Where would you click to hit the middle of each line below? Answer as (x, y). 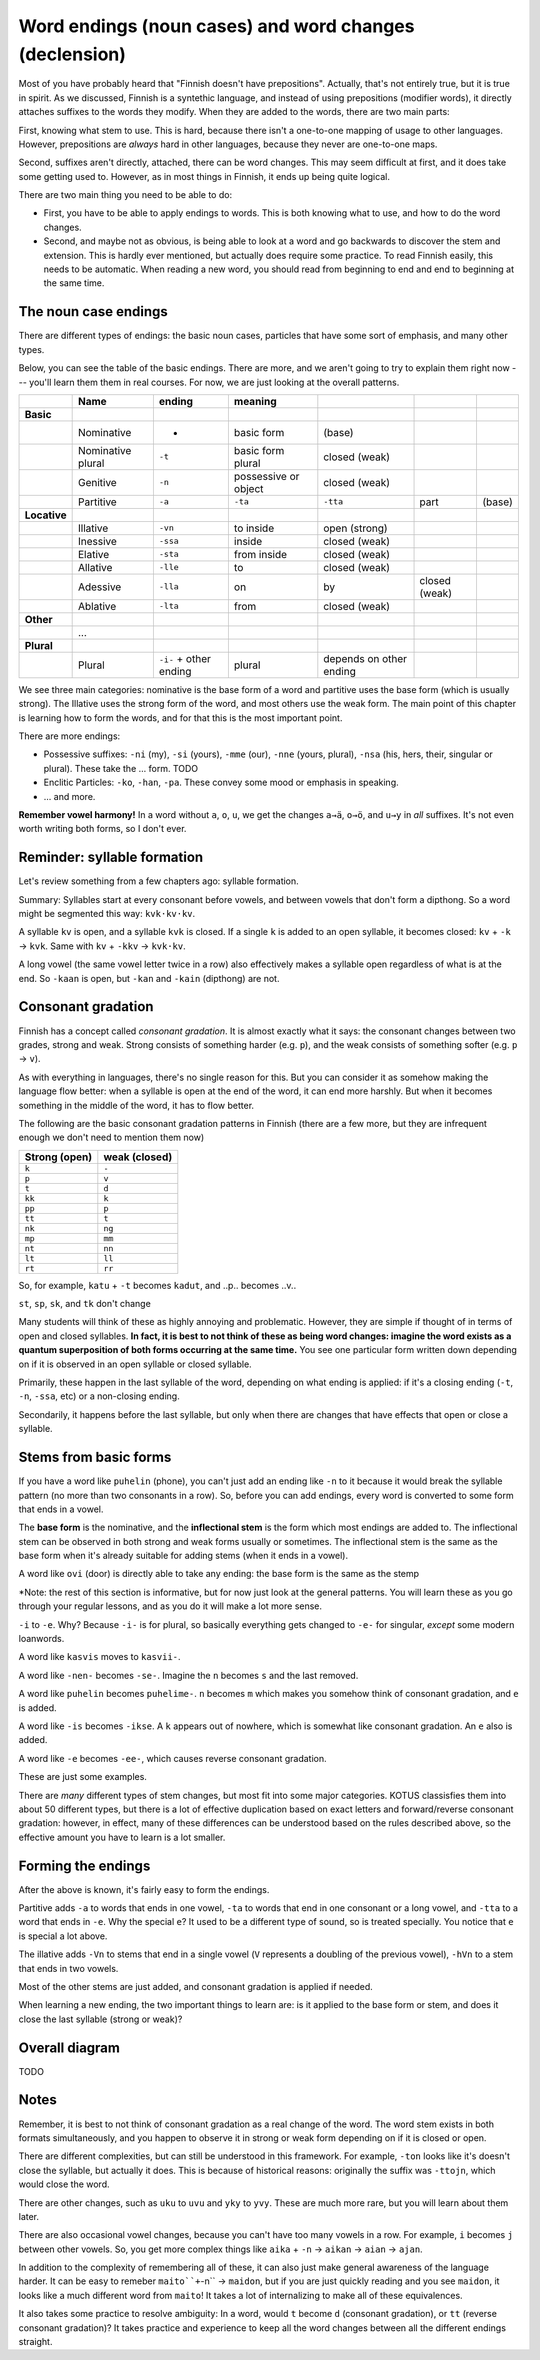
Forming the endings (84, 1865)
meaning (255, 401)
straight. (35, 2342)
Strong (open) (58, 1157)
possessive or (266, 476)
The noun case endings (93, 311)
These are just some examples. (82, 1777)
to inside (254, 528)
